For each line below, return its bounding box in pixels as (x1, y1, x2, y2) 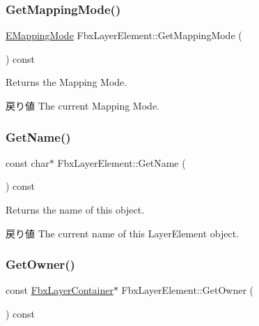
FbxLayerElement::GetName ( (57, 155, 186, 170)
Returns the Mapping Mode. (6, 75, 127, 89)
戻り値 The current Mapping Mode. (6, 98, 159, 112)
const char (6, 155, 49, 170)
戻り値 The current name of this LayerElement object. (6, 225, 240, 240)
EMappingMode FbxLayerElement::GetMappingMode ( (6, 28, 242, 43)
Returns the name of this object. (6, 202, 145, 216)
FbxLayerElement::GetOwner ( (121, 283, 253, 297)
